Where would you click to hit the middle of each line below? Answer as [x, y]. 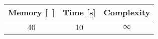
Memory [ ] [32, 12]
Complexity [127, 12]
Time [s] [79, 12]
